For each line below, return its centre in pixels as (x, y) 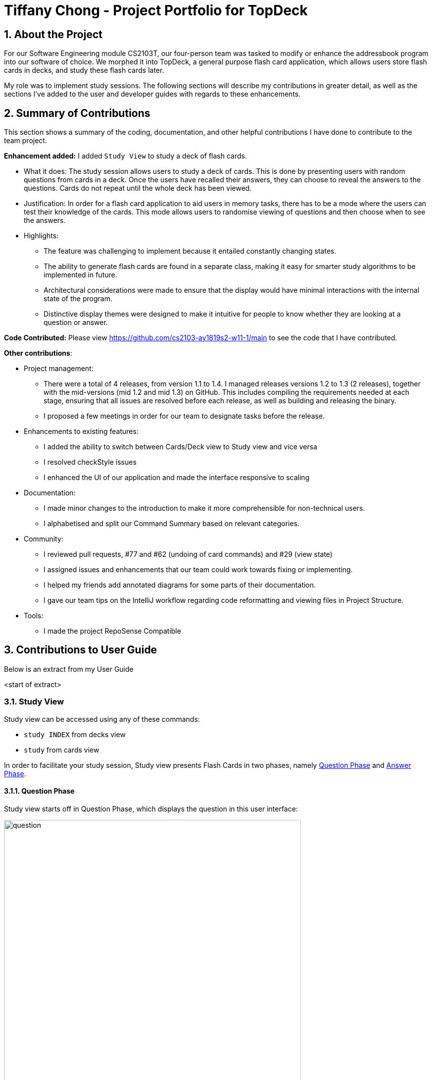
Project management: (59, 369)
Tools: (34, 616)
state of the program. (78, 299)
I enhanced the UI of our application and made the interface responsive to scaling (177, 478)
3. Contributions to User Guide (81, 650)
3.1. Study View (34, 702)
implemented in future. (80, 275)
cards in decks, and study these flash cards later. (84, 70)
